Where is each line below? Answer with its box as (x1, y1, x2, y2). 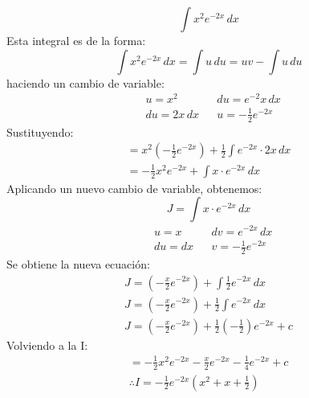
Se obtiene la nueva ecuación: (6, 255, 150, 272)
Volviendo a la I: (6, 336, 88, 353)
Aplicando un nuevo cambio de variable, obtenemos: (6, 179, 262, 196)
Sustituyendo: (6, 123, 74, 140)
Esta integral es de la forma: (6, 32, 146, 48)
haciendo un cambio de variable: (6, 74, 165, 91)
